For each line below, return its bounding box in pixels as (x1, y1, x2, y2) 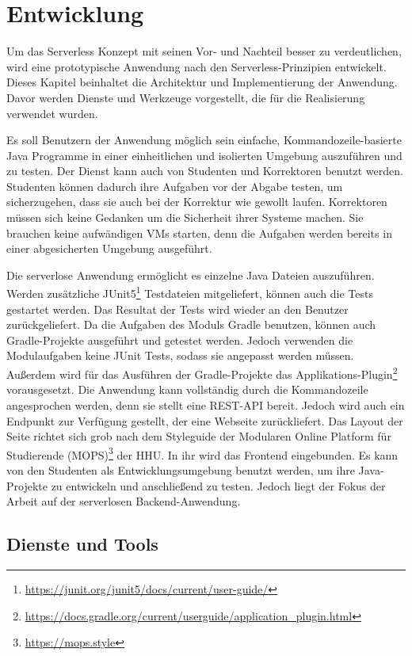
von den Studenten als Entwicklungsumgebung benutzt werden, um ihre (6, 461, 355, 478)
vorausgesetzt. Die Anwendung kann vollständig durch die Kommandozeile (6, 381, 368, 398)
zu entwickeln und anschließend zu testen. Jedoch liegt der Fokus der (51, 477, 386, 494)
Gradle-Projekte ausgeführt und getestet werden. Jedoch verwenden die (6, 331, 353, 348)
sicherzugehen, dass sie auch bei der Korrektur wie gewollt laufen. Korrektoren (6, 193, 387, 210)
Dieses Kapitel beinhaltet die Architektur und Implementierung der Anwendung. (6, 74, 398, 90)
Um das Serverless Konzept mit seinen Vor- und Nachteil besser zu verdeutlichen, (6, 43, 402, 59)
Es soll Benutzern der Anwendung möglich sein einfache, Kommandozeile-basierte (6, 132, 402, 148)
